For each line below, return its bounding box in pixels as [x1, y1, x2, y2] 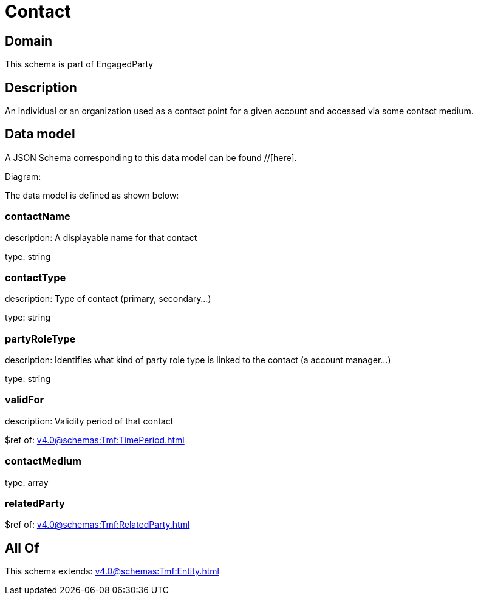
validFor [5, 394, 44, 406]
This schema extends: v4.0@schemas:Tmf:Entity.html [5, 566, 219, 577]
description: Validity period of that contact [5, 415, 174, 426]
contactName [5, 210, 70, 223]
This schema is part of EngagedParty [5, 59, 154, 70]
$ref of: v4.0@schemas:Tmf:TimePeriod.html [5, 434, 185, 445]
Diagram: [5, 171, 41, 182]
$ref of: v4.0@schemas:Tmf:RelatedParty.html [5, 519, 190, 530]
